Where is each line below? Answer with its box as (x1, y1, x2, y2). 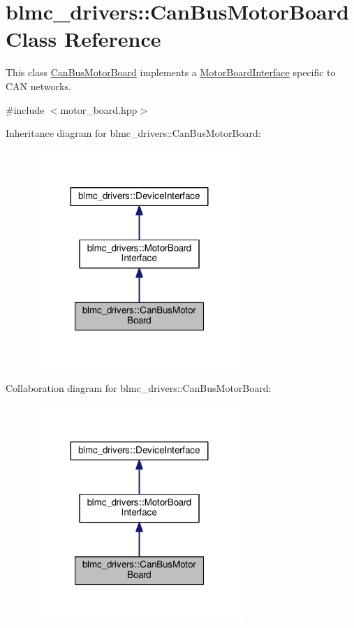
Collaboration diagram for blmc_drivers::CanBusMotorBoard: (6, 380, 272, 395)
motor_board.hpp (60, 102, 138, 117)
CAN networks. (6, 78, 71, 93)
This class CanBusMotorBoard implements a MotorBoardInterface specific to (6, 65, 336, 80)
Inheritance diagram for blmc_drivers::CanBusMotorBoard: (6, 126, 261, 140)
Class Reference (6, 24, 161, 53)
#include (6, 102, 45, 117)
